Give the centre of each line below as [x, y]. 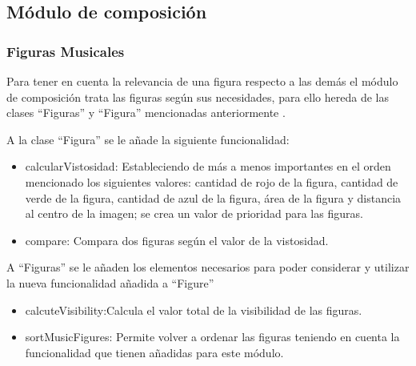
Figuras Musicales [66, 51]
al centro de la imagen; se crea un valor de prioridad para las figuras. [194, 213]
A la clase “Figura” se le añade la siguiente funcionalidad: [148, 139]
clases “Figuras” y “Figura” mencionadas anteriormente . [146, 113]
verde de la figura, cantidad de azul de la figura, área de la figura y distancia [213, 197]
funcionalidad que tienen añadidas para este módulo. [154, 352]
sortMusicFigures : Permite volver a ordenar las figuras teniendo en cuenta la [212, 337]
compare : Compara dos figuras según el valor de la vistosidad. [177, 240]
